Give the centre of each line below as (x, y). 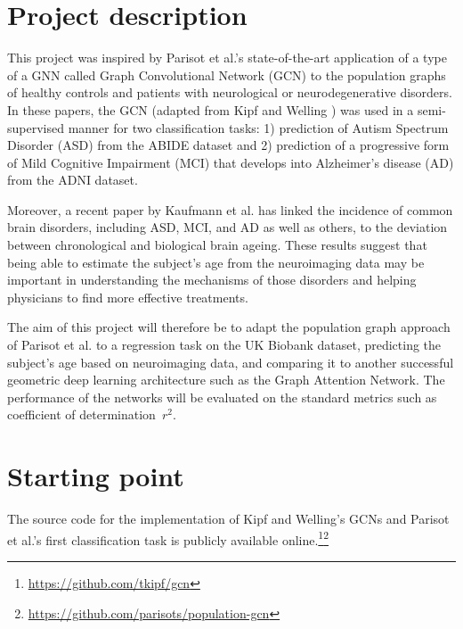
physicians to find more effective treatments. (128, 297)
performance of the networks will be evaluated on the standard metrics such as (222, 397)
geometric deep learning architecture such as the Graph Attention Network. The (226, 380)
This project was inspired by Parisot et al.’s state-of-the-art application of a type (227, 58)
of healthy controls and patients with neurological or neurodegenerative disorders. (230, 92)
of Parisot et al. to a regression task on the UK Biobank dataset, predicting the (224, 345)
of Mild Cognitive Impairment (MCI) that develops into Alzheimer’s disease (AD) (231, 162)
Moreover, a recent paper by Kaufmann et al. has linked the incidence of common (230, 209)
